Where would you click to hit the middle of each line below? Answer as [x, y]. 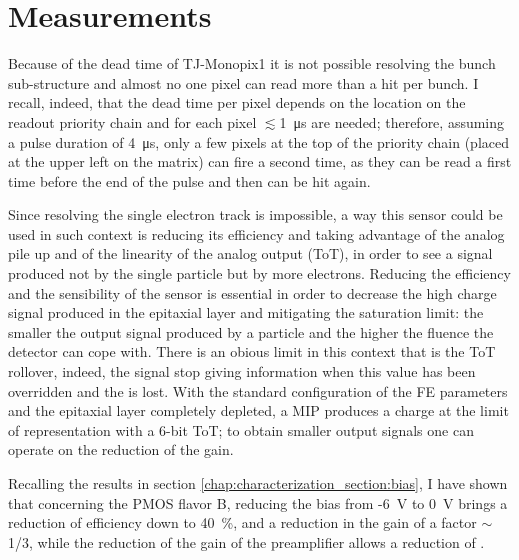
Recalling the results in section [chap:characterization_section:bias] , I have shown [258, 483]
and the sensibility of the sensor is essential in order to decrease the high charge [252, 292]
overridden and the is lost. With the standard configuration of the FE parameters [258, 390]
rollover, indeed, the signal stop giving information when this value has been [242, 371]
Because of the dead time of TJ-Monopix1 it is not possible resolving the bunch [252, 63]
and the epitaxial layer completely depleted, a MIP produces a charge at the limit [258, 410]
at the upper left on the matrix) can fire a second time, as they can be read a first [260, 161]
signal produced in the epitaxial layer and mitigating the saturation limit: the [246, 312]
